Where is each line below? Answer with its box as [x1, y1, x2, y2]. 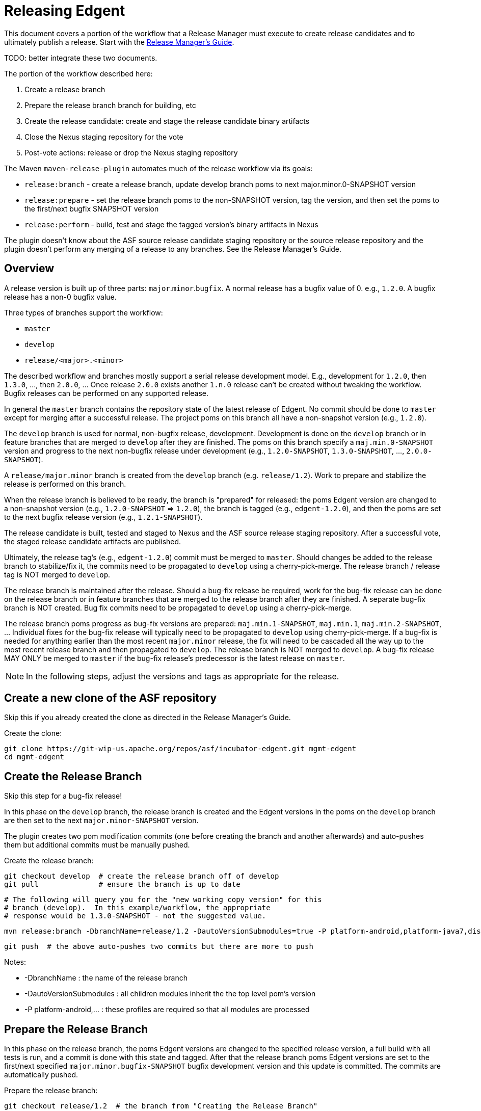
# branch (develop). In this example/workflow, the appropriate [4, 904, 271, 912]
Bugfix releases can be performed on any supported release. [4, 388, 208, 398]
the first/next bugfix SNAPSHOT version [24, 204, 159, 213]
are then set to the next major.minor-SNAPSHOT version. [4, 816, 199, 825]
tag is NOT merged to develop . [4, 570, 111, 579]
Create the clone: [4, 729, 62, 738]
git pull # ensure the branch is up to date [4, 880, 240, 889]
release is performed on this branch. [4, 479, 126, 488]
